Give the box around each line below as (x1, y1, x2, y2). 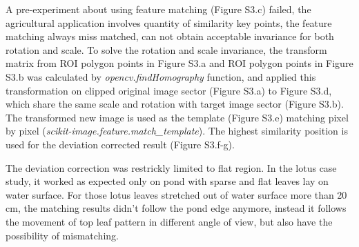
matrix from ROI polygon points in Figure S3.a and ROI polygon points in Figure (6, 56, 353, 70)
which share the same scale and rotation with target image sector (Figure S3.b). (6, 97, 344, 111)
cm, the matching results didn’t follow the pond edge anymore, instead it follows (6, 201, 347, 215)
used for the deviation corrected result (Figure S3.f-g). (6, 137, 235, 151)
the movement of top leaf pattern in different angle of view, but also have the (6, 214, 333, 228)
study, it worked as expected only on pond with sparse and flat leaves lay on (6, 174, 329, 188)
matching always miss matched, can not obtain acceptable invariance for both (6, 29, 334, 43)
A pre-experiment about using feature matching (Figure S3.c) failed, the (6, 2, 311, 16)
